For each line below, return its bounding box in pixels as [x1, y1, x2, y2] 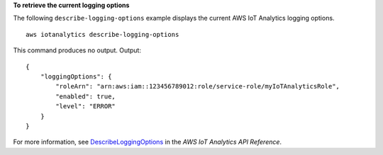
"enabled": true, [55, 92, 116, 101]
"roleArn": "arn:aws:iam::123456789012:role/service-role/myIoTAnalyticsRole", [55, 82, 340, 91]
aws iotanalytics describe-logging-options [26, 30, 179, 38]
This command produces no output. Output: [13, 46, 142, 54]
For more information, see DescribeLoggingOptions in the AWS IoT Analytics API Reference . [13, 138, 282, 147]
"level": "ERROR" [55, 103, 116, 110]
